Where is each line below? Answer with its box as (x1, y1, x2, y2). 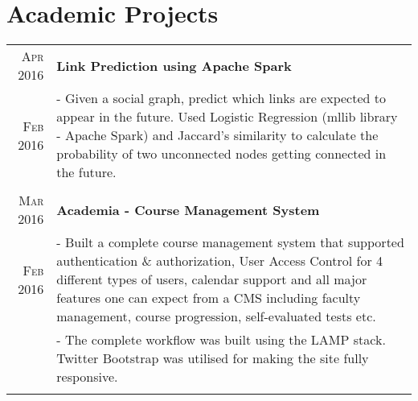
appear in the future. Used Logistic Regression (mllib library (56, 107, 398, 126)
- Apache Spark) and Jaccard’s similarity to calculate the (56, 126, 379, 145)
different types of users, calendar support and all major (56, 270, 367, 289)
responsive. (56, 367, 118, 387)
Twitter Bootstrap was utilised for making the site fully (56, 349, 369, 368)
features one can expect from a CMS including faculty (56, 288, 361, 308)
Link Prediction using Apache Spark (56, 56, 292, 75)
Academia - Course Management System (56, 200, 320, 219)
